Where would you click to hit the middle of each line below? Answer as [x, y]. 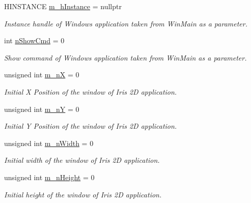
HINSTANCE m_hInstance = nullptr [63, 6]
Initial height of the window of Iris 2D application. [83, 194]
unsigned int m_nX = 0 [42, 75]
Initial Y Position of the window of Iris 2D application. [91, 126]
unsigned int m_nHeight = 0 [49, 177]
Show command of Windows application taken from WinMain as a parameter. [125, 57]
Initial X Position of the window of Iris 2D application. [91, 91]
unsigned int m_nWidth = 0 [49, 143]
